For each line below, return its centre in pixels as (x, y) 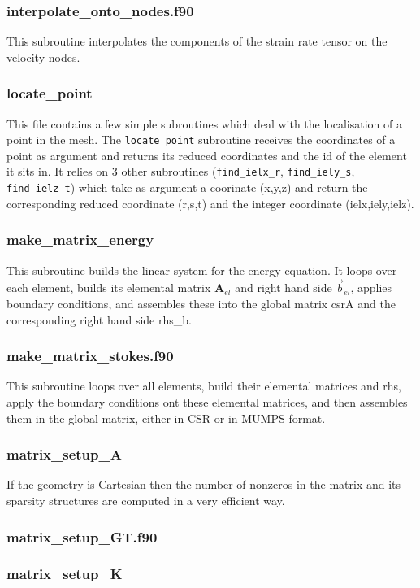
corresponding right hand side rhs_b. (99, 319)
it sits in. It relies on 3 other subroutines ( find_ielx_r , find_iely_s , (181, 171)
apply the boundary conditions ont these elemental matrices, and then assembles (207, 402)
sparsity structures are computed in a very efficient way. (146, 500)
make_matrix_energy (80, 240)
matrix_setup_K (65, 574)
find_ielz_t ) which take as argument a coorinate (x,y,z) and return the (187, 187)
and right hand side (284, 287)
